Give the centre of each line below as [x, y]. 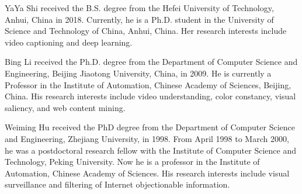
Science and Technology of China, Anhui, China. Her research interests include [146, 31]
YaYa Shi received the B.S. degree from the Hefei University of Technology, [139, 8]
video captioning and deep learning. [69, 42]
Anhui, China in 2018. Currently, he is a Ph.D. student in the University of [139, 19]
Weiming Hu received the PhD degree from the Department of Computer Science [150, 127]
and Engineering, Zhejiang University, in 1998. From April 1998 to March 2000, [147, 138]
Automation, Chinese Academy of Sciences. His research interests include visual [147, 173]
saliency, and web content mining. [65, 107]
